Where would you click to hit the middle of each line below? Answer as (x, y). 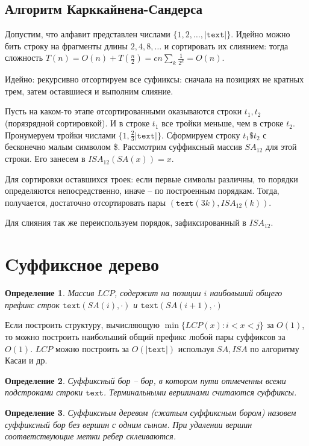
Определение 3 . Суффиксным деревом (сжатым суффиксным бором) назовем (151, 412)
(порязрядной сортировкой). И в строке (77, 123)
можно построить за (92, 348)
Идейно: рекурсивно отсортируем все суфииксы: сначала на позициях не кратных (154, 79)
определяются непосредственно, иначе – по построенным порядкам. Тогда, (142, 190)
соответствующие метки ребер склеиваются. (91, 436)
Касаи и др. (26, 360)
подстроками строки (44, 392)
